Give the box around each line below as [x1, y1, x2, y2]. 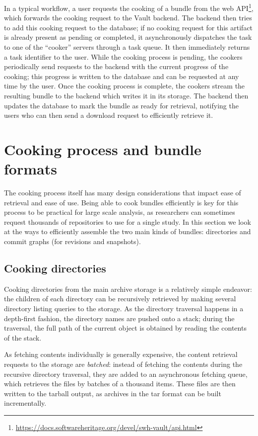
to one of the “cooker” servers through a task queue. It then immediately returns [4, 42, 250, 52]
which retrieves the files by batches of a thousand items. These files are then [4, 378, 236, 389]
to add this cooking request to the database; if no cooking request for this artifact [4, 22, 253, 32]
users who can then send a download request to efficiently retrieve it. [4, 110, 213, 120]
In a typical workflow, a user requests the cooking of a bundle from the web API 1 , [4, 1, 254, 13]
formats [4, 159, 57, 179]
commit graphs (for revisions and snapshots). [4, 236, 141, 247]
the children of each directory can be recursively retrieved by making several [4, 293, 236, 304]
